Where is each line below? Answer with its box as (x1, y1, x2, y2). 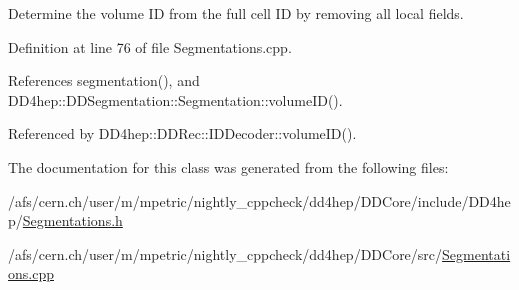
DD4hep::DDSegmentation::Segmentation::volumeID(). (8, 89, 343, 110)
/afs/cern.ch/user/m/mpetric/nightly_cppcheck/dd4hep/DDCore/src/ (8, 243, 443, 264)
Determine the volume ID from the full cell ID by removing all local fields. (8, 3, 464, 23)
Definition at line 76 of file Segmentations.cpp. (8, 36, 292, 57)
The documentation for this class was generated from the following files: (8, 156, 449, 177)
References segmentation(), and (8, 70, 200, 91)
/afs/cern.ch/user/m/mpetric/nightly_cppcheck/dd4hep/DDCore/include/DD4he (8, 190, 511, 211)
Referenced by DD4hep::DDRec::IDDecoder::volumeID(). (8, 123, 357, 144)
